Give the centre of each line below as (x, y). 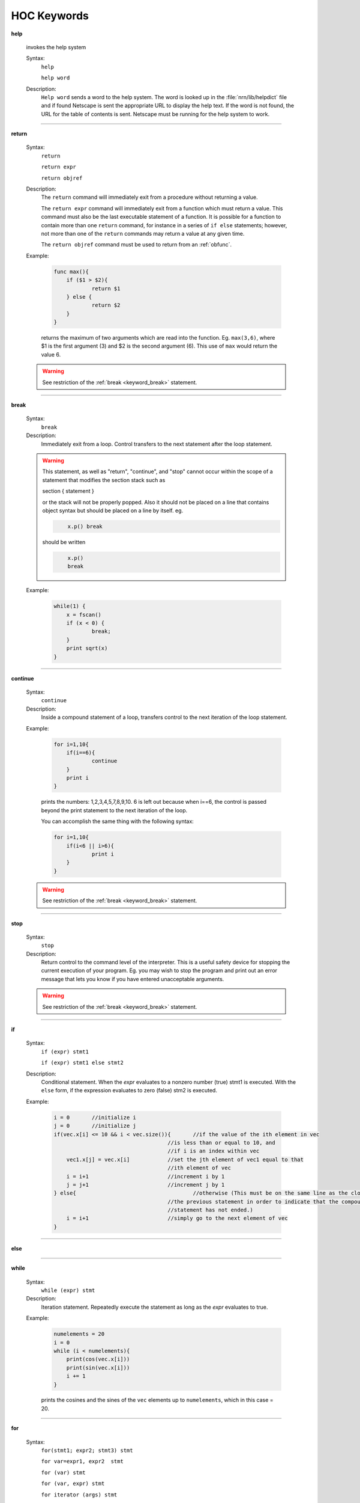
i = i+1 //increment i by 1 (145, 1176)
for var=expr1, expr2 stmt (82, 1462)
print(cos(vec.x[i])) (98, 1359)
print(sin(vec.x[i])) (98, 1367)
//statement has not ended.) (210, 1210)
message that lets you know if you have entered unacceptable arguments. (133, 979)
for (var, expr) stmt (73, 1484)
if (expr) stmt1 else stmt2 (82, 1063)
